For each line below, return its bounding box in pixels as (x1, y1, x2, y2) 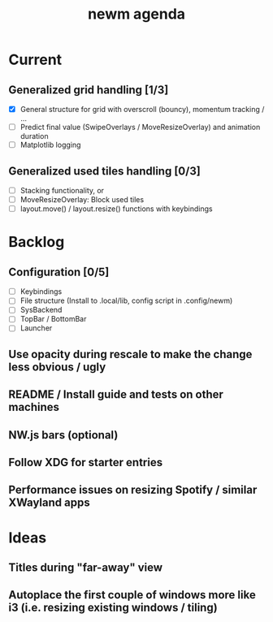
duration (19, 132, 49, 141)
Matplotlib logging (19, 140, 81, 150)
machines (8, 400, 59, 414)
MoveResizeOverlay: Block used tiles (19, 195, 145, 205)
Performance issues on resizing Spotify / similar (8, 483, 258, 497)
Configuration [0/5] (8, 265, 110, 279)
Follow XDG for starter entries (8, 456, 163, 469)
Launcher (19, 323, 53, 333)
